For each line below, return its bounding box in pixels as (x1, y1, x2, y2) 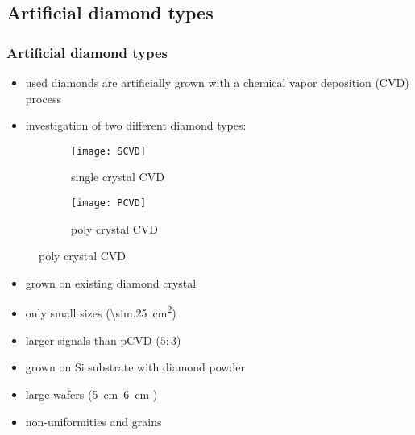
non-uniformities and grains (25, 412, 162, 429)
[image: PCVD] (71, 197, 147, 209)
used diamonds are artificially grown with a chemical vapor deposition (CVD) (25, 74, 409, 90)
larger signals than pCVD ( (25, 331, 160, 348)
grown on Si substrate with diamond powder (25, 358, 245, 375)
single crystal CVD (71, 168, 164, 185)
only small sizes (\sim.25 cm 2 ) (25, 302, 176, 321)
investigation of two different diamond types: (25, 117, 247, 134)
